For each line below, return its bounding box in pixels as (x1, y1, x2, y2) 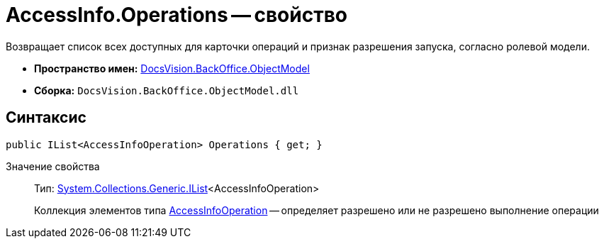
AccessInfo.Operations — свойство (6, 3, 348, 27)
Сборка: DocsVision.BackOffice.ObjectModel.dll (34, 84, 299, 96)
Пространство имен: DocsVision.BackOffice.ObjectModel (34, 62, 310, 74)
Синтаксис (6, 109, 86, 127)
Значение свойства (6, 160, 100, 172)
